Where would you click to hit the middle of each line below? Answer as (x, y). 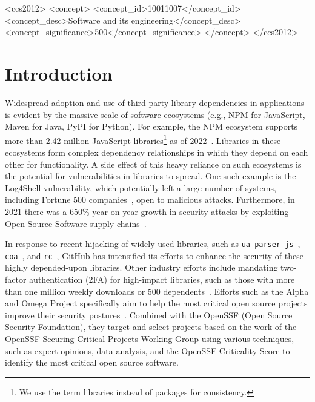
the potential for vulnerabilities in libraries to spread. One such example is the (151, 176)
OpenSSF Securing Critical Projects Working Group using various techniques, (150, 338)
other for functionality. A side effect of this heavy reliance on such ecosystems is (153, 164)
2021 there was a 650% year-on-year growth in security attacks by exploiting (147, 211)
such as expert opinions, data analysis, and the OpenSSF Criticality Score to (148, 350)
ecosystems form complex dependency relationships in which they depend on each (157, 152)
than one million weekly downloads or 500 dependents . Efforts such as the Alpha (157, 291)
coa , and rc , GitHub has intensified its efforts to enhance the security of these (154, 255)
